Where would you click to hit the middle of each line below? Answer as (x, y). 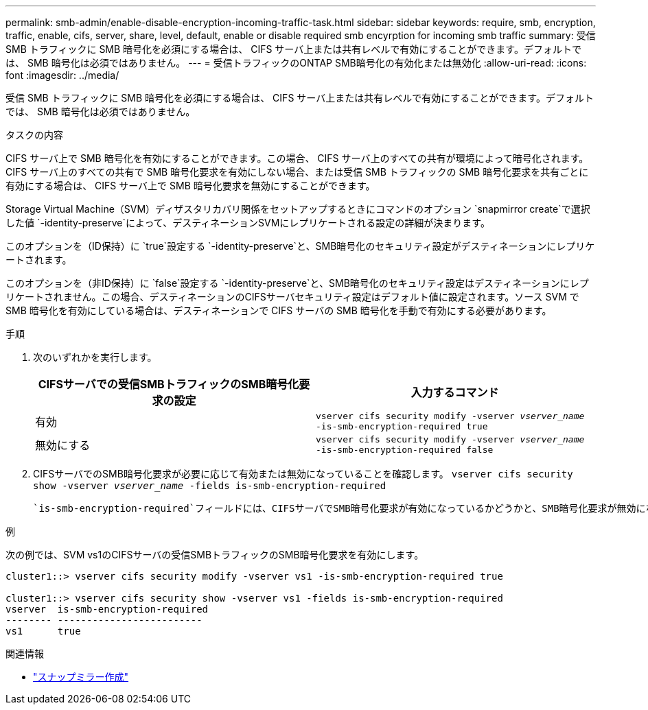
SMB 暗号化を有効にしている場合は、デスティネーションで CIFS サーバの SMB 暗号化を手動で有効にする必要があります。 (279, 310)
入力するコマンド (455, 392)
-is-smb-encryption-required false (405, 450)
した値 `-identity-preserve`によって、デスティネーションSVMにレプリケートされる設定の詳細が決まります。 (248, 223)
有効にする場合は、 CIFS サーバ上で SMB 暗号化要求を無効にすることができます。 (190, 186)
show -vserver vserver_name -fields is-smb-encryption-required (210, 486)
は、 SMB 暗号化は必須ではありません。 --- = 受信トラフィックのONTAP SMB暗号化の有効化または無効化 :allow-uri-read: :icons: (296, 63)
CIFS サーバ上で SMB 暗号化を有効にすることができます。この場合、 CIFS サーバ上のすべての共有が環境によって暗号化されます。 (297, 158)
